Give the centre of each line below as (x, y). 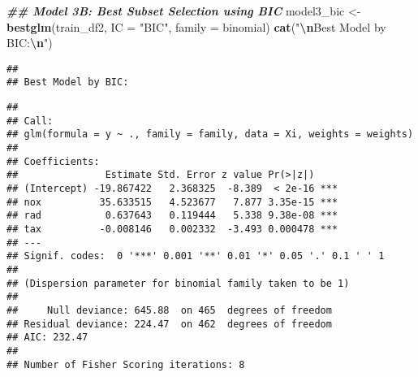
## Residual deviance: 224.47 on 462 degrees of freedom (169, 324)
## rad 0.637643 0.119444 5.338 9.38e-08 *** (172, 216)
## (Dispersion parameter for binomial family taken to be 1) (178, 283)
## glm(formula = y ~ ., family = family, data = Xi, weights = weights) (210, 134)
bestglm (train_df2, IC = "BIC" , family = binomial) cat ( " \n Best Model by (196, 26)
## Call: (30, 121)
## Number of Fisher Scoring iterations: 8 (126, 364)
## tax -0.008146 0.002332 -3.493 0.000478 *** (172, 229)
